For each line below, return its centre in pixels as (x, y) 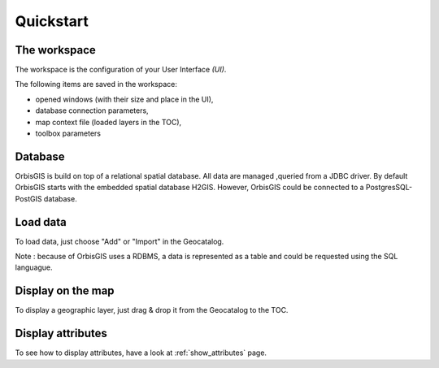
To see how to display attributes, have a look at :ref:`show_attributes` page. (141, 353)
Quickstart (52, 21)
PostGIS (28, 198)
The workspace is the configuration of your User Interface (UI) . (121, 70)
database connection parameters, (92, 110)
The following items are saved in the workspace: (96, 84)
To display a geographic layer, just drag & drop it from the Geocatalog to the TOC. (152, 310)
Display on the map (65, 291)
